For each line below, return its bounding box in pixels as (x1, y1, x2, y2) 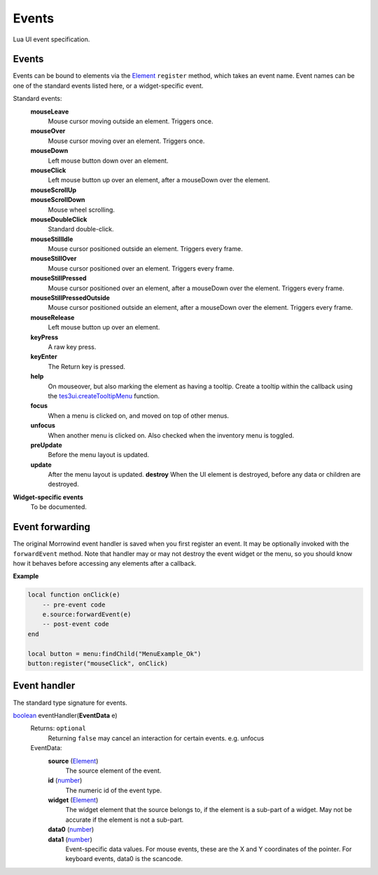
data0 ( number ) (48, 825, 94, 834)
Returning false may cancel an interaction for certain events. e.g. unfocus (48, 733, 265, 742)
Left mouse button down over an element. (48, 156, 169, 165)
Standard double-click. (48, 225, 115, 233)
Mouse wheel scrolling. (48, 205, 115, 214)
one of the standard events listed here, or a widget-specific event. (13, 81, 204, 90)
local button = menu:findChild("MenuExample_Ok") (27, 649, 202, 658)
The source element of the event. (65, 766, 162, 775)
